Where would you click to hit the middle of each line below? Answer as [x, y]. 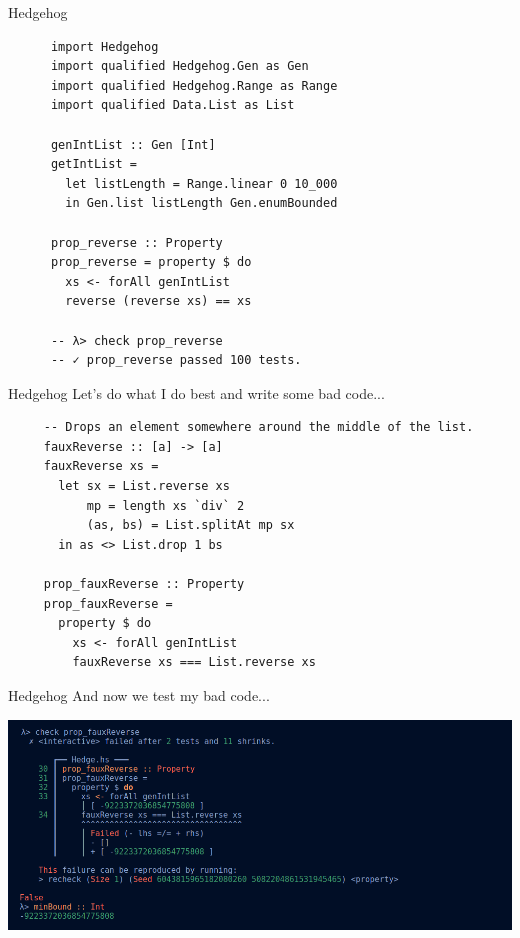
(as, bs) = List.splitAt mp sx [190, 525]
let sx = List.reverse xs [144, 486]
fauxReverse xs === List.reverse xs [194, 662]
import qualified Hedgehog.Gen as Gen [179, 66]
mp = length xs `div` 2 [165, 505]
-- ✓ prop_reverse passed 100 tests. [176, 360]
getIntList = [93, 164]
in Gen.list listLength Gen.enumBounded [201, 203]
